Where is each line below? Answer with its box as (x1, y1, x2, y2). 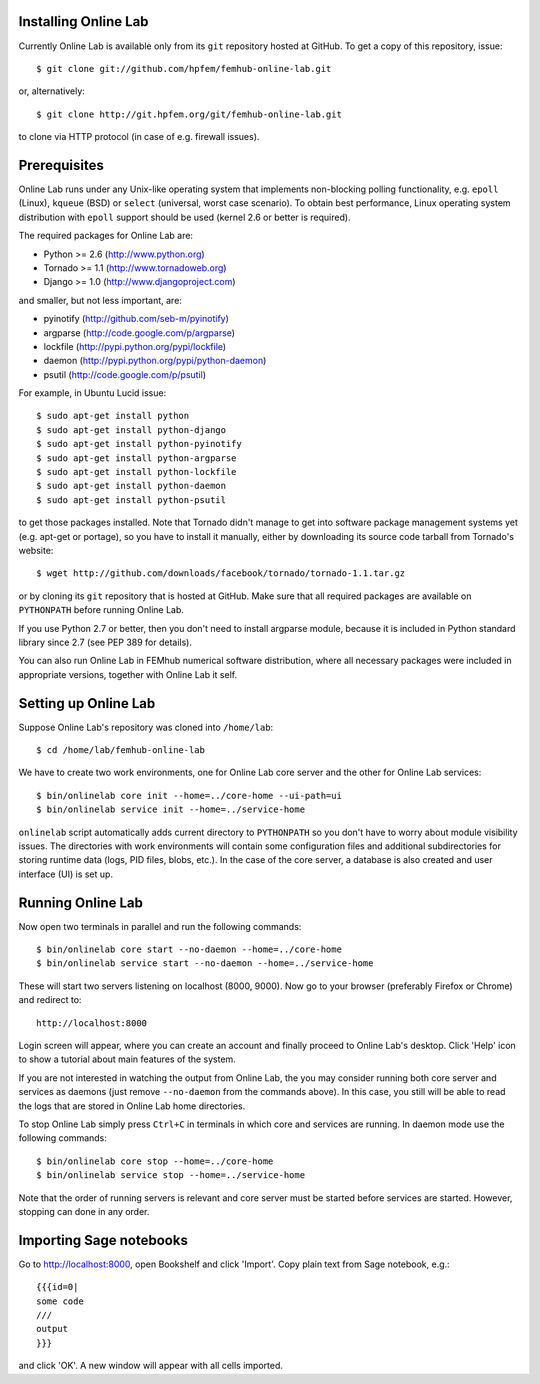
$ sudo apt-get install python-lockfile (36, 466, 237, 478)
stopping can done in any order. (18, 1205, 150, 1217)
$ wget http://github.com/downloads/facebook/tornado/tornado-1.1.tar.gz (36, 568, 406, 579)
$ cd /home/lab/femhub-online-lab (36, 745, 205, 755)
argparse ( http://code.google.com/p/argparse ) (43, 326, 235, 339)
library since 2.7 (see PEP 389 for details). (18, 636, 193, 648)
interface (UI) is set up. (18, 868, 114, 880)
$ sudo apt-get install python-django (36, 424, 227, 435)
